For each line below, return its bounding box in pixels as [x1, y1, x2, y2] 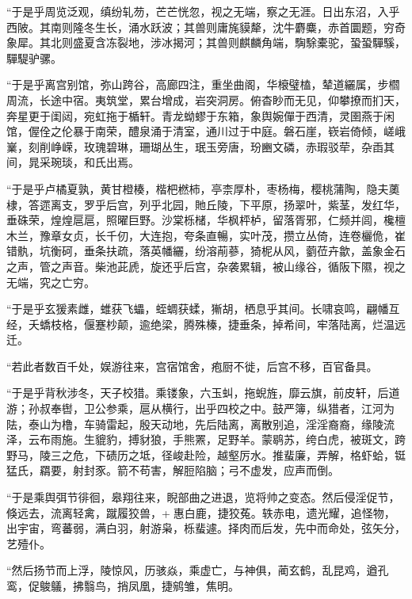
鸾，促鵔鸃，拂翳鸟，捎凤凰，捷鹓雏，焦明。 [6, 578, 239, 593]
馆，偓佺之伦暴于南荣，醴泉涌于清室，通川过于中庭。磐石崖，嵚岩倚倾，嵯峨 [6, 123, 406, 139]
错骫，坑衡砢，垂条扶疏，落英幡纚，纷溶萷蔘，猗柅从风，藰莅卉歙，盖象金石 [6, 242, 406, 259]
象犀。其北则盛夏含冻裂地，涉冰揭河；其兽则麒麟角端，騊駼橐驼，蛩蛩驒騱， [6, 34, 406, 51]
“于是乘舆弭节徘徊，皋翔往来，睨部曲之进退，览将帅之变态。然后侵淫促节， [6, 489, 400, 506]
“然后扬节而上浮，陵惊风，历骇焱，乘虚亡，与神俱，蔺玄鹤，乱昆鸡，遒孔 [6, 562, 389, 578]
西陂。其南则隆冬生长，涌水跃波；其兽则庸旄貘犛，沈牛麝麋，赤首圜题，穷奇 [6, 18, 406, 35]
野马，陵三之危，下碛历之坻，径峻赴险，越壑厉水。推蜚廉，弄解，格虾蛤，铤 [6, 446, 406, 463]
